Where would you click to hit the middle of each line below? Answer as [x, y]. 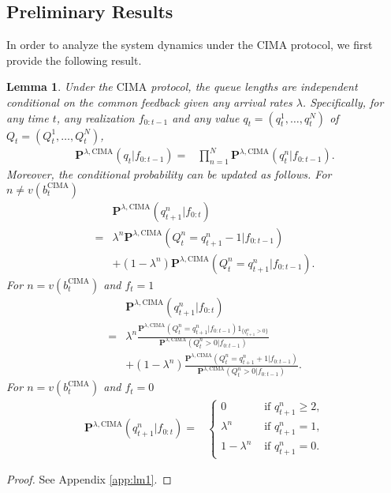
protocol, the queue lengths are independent [254, 87]
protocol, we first [331, 45]
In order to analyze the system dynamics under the [130, 45]
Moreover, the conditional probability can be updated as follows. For [169, 174]
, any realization [95, 117]
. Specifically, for [343, 102]
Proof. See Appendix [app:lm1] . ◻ [89, 479]
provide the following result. [74, 60]
